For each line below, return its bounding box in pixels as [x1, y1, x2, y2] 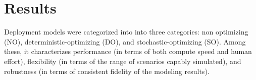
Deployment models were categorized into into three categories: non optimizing [4, 26, 248, 37]
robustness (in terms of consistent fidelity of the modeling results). [4, 65, 210, 76]
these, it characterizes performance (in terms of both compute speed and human [4, 46, 252, 56]
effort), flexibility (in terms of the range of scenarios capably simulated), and [4, 55, 241, 66]
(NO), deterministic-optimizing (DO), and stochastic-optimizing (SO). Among [4, 36, 246, 46]
